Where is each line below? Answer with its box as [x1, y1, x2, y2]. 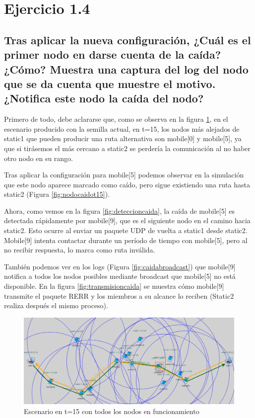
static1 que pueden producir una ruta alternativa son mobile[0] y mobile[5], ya [4, 133, 242, 144]
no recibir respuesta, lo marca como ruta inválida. [4, 245, 155, 255]
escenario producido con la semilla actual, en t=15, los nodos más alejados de [4, 123, 240, 134]
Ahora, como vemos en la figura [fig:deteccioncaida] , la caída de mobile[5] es [4, 205, 235, 216]
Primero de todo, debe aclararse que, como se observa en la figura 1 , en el [4, 114, 228, 124]
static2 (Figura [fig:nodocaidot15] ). [4, 189, 110, 199]
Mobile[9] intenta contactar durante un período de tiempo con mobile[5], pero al [4, 235, 248, 245]
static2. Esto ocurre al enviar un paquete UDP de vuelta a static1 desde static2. [4, 225, 248, 236]
